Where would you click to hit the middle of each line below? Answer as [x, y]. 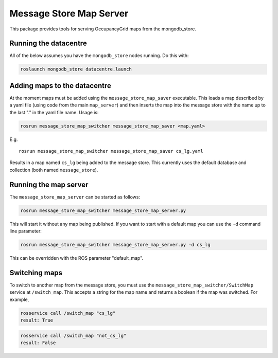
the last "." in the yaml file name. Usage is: [54, 112]
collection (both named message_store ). [54, 170]
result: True [37, 320]
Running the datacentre [48, 43]
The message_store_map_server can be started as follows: [75, 197]
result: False [38, 343]
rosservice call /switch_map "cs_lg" [68, 313]
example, [19, 299]
